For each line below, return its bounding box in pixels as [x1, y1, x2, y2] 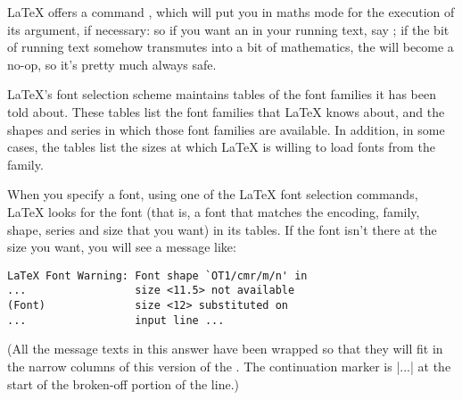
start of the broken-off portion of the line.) [7, 374, 239, 393]
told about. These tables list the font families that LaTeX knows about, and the [7, 102, 445, 121]
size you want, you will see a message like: [7, 237, 236, 256]
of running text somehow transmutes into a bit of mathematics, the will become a [7, 37, 454, 56]
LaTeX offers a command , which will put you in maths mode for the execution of [7, 3, 455, 21]
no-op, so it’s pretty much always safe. [7, 54, 217, 73]
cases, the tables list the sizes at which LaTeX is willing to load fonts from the [7, 137, 435, 156]
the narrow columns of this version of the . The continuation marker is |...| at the [7, 356, 451, 375]
